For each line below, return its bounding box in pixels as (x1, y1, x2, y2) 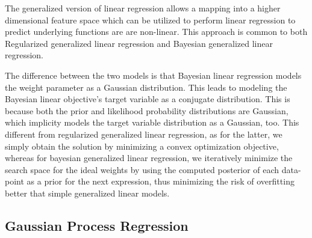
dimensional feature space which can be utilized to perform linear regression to (5, 13, 296, 26)
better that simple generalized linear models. (5, 186, 170, 199)
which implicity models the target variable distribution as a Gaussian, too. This (5, 116, 299, 129)
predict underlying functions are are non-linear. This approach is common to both (5, 25, 308, 38)
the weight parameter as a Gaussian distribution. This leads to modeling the (5, 81, 287, 93)
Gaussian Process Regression (5, 216, 189, 234)
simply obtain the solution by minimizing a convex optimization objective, (5, 139, 279, 152)
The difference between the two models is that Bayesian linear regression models (5, 69, 302, 81)
